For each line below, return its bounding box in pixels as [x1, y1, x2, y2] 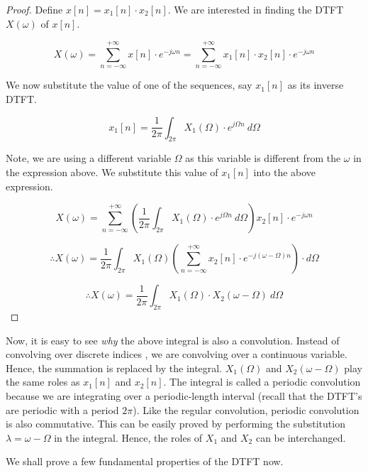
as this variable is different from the [185, 151, 341, 165]
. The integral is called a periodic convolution [163, 374, 361, 389]
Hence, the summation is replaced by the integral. [6, 360, 223, 375]
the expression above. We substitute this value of [6, 164, 218, 179]
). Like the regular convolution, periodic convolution [133, 402, 359, 417]
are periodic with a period [6, 402, 119, 417]
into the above [253, 164, 316, 179]
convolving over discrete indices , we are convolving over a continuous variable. [6, 347, 347, 361]
